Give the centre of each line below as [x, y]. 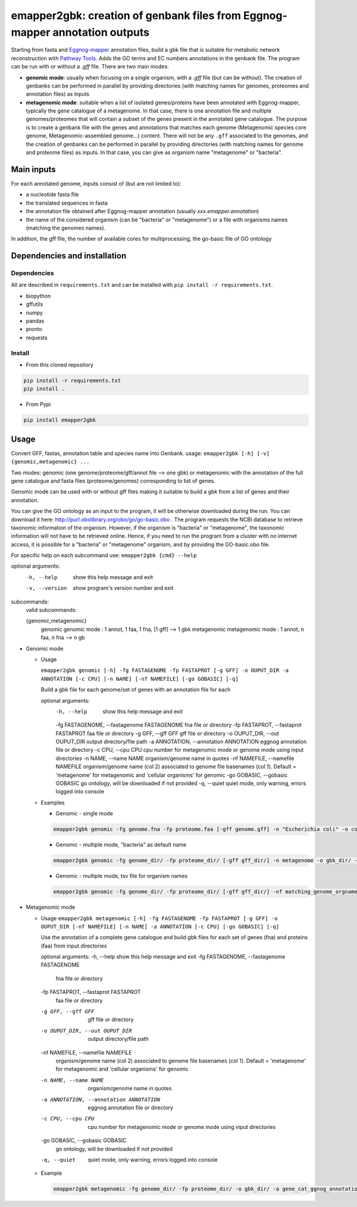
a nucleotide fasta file [52, 195]
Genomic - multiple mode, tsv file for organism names [121, 876]
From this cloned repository [59, 365]
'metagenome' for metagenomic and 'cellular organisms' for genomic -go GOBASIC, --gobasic [172, 775]
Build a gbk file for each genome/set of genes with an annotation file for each [136, 690]
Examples [53, 802]
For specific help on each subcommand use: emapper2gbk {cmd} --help [104, 555]
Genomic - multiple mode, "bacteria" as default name [121, 845]
